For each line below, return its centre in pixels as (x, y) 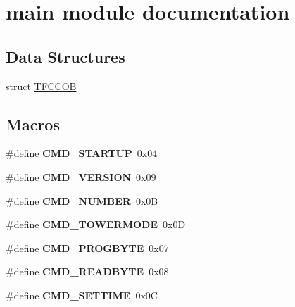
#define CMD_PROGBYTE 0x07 (87, 248)
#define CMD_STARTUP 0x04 (82, 153)
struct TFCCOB (41, 86)
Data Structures (65, 56)
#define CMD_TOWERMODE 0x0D (96, 224)
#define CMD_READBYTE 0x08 (87, 271)
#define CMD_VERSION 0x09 (81, 176)
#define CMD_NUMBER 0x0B (82, 200)
